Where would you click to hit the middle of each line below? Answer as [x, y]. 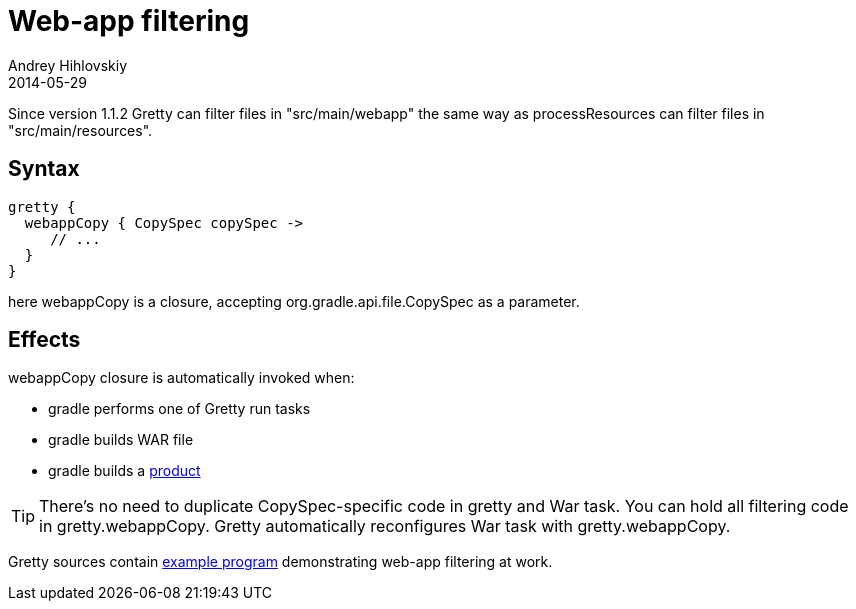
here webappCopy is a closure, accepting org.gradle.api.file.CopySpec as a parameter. [294, 301]
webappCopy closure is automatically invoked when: [181, 378]
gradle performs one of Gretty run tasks [179, 409]
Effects [44, 340]
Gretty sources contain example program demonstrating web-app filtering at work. [280, 562]
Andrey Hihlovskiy [68, 65]
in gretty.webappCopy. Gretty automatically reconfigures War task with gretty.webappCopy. [385, 526]
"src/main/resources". [80, 130]
